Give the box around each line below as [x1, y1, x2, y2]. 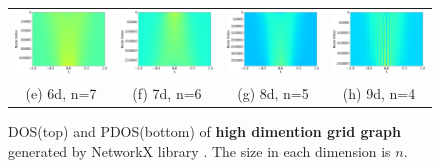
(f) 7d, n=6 [132, 82, 202, 103]
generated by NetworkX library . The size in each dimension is [8, 140, 391, 161]
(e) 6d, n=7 [25, 82, 97, 103]
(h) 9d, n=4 [342, 82, 416, 103]
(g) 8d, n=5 [237, 82, 309, 103]
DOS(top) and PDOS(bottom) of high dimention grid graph [8, 120, 401, 141]
